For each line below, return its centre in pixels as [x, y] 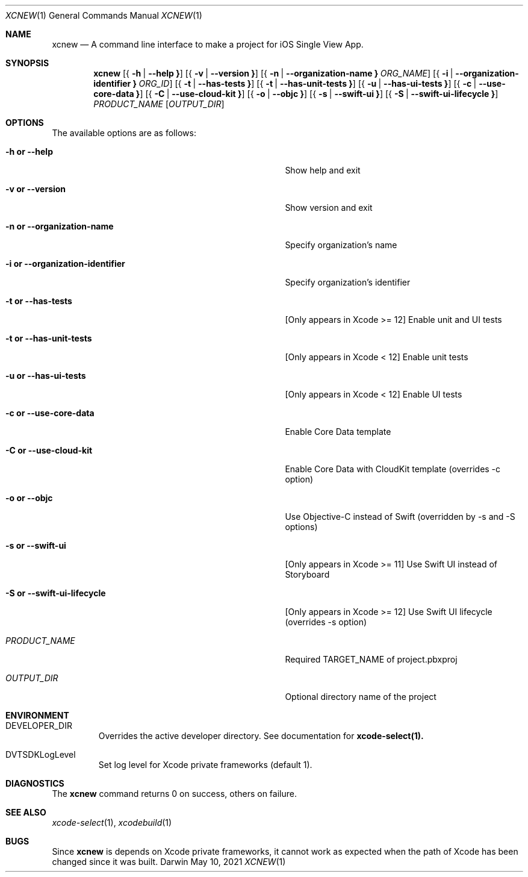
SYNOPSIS [27, 63]
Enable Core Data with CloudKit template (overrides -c [393, 469]
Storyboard [307, 574]
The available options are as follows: [124, 133]
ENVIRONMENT [37, 715]
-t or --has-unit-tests [49, 338]
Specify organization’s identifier [348, 282]
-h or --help [29, 151]
